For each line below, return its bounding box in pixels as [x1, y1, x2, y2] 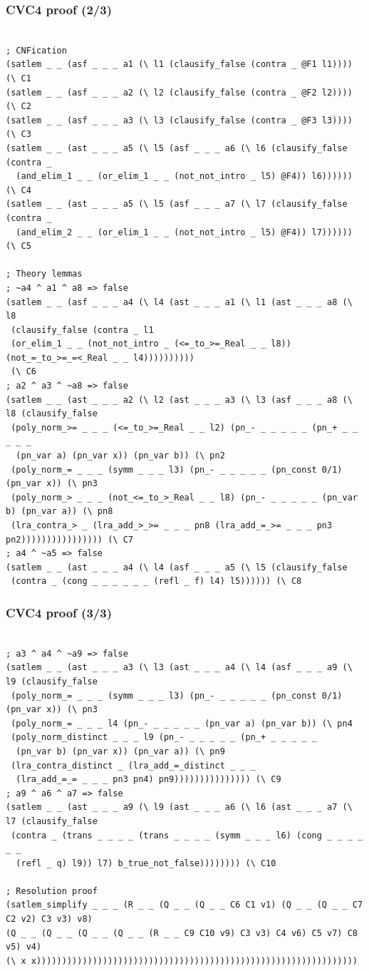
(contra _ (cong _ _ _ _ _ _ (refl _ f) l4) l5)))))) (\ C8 [11, 576, 302, 587]
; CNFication [6, 45, 67, 56]
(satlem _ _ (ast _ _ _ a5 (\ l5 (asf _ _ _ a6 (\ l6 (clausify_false [6, 143, 348, 153]
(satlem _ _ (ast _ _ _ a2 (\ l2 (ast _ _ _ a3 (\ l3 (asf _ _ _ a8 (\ [6, 394, 353, 405]
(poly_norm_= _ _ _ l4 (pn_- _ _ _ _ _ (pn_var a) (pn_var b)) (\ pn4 [11, 718, 353, 729]
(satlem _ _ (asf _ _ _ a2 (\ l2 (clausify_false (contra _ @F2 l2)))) [6, 87, 353, 98]
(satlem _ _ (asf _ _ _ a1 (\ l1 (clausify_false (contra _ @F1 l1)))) [6, 59, 353, 70]
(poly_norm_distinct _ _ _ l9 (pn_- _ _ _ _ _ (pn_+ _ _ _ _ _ [11, 732, 317, 743]
